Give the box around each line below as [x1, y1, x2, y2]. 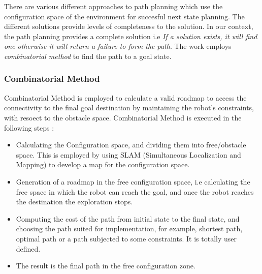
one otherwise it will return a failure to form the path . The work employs [4, 41, 232, 51]
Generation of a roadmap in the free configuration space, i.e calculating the [16, 176, 250, 187]
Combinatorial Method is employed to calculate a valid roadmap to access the [4, 92, 247, 103]
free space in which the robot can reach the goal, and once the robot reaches [16, 186, 254, 197]
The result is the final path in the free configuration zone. [16, 260, 195, 271]
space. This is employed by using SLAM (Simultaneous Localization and [16, 149, 241, 160]
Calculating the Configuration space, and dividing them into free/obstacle [16, 139, 246, 150]
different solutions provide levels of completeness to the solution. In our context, [4, 21, 253, 32]
